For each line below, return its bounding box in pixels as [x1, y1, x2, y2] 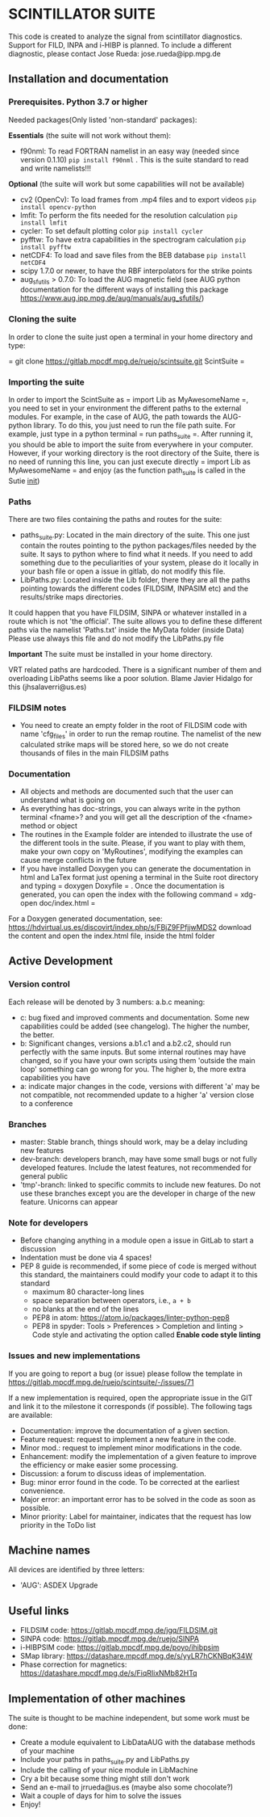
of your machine [19, 1746, 75, 1756]
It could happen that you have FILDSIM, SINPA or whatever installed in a [8, 608, 247, 617]
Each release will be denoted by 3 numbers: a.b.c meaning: [8, 997, 206, 1007]
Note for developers [8, 1218, 89, 1228]
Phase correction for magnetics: [19, 1659, 127, 1669]
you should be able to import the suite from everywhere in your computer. [8, 440, 254, 449]
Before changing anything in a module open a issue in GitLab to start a [19, 1235, 254, 1245]
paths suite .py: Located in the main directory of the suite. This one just [19, 530, 250, 541]
